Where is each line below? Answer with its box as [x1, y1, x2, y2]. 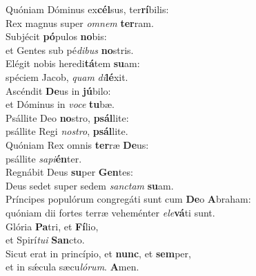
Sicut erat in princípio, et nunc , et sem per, [6, 246, 191, 260]
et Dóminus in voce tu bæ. [6, 97, 115, 111]
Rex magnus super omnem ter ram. [6, 15, 154, 30]
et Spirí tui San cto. [6, 232, 85, 247]
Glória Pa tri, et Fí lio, [6, 219, 99, 233]
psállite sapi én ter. [6, 151, 82, 165]
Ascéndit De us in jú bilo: [6, 83, 111, 98]
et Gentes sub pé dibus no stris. [6, 42, 134, 57]
